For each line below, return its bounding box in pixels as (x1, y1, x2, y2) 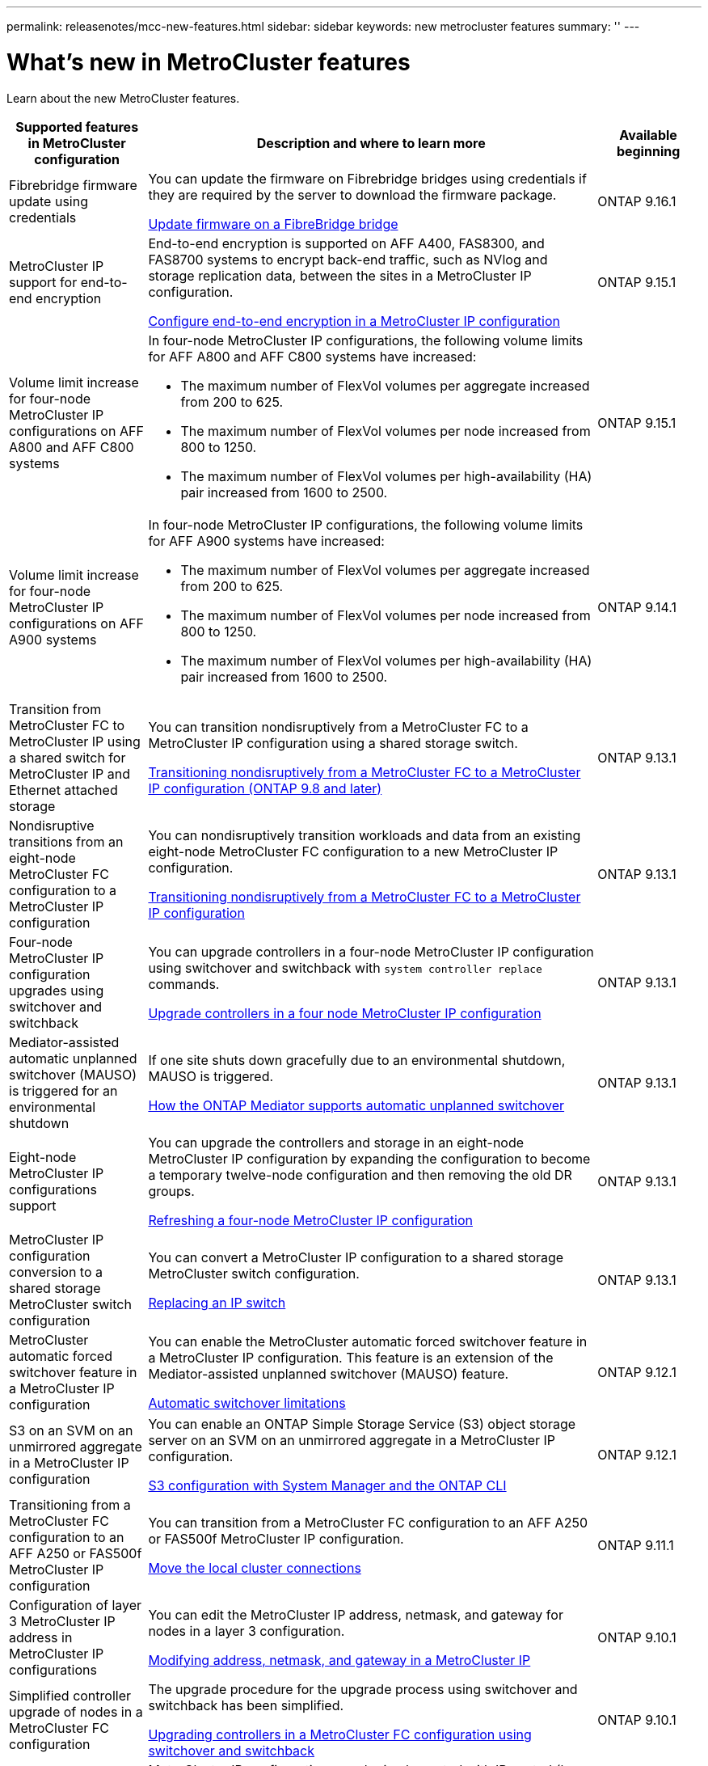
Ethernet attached (9, 781, 118, 798)
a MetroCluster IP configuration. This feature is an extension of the (148, 1349, 554, 1366)
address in (9, 1629, 73, 1646)
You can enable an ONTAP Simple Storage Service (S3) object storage (148, 1415, 576, 1432)
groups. (148, 1182, 195, 1199)
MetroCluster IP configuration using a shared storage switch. (148, 734, 518, 751)
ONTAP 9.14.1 (597, 598, 676, 615)
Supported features (15, 118, 139, 135)
